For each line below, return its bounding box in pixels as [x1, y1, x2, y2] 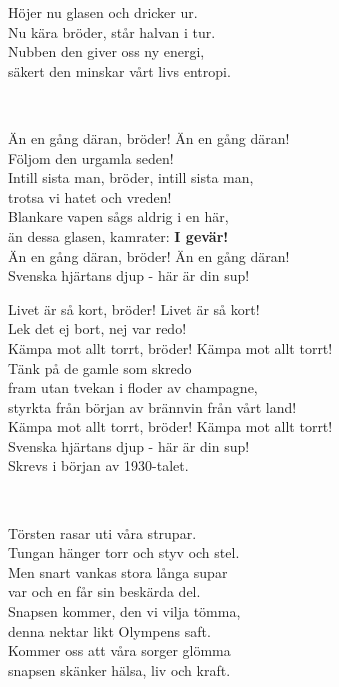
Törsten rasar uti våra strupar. [8, 522, 197, 543]
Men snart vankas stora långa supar [8, 561, 228, 582]
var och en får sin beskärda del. [8, 581, 201, 602]
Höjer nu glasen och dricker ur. [8, 2, 198, 22]
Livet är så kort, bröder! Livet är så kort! [8, 298, 260, 319]
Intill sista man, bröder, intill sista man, [8, 167, 254, 188]
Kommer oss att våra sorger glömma [8, 640, 231, 661]
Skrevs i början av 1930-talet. [8, 455, 189, 476]
